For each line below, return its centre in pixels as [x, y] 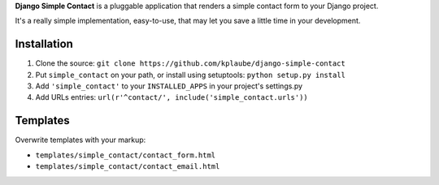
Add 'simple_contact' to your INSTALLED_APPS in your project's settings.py [169, 86]
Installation [44, 44]
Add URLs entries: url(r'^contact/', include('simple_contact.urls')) [172, 97]
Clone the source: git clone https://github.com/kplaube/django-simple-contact [190, 63]
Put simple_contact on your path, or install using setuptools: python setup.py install [190, 75]
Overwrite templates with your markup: [80, 140]
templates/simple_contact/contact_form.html [126, 155]
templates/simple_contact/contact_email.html [128, 167]
